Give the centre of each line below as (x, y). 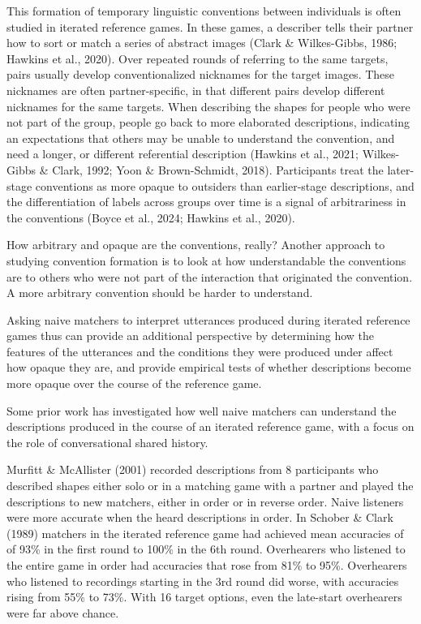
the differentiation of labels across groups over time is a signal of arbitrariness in (206, 202)
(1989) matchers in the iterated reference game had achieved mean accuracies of (205, 533)
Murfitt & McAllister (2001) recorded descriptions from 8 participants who (193, 469)
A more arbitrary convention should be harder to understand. (160, 293)
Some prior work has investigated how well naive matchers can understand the (202, 410)
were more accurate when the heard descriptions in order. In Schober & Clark (200, 517)
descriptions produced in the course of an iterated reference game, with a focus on (210, 426)
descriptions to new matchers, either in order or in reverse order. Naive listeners (205, 501)
